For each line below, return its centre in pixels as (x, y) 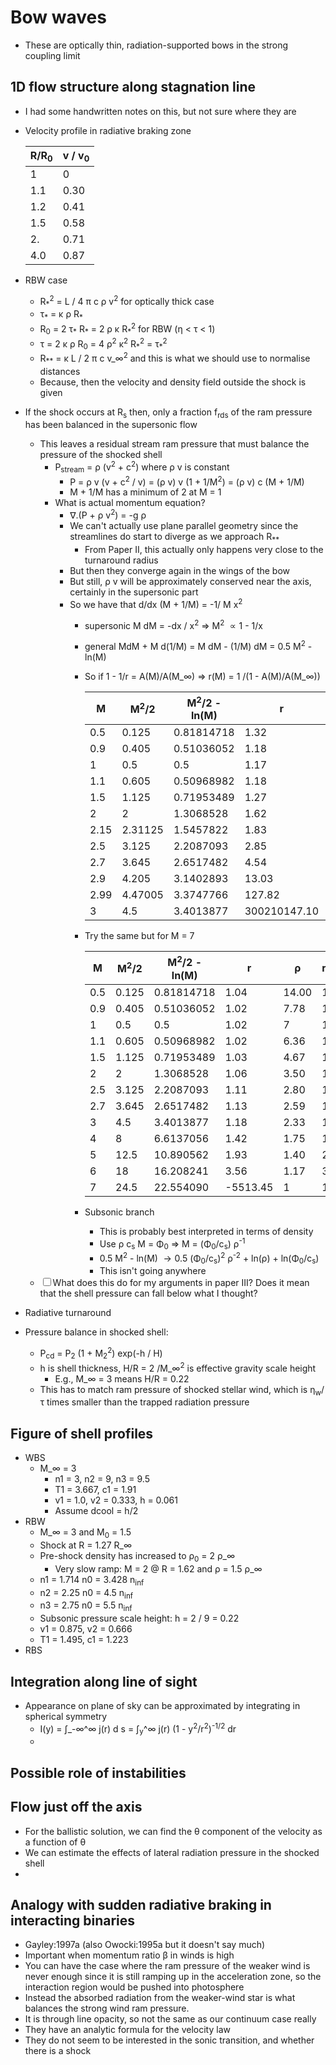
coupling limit (52, 55)
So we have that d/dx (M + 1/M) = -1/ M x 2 (156, 603)
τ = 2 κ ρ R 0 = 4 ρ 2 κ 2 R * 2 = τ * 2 (103, 344)
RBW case (46, 280)
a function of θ (55, 1842)
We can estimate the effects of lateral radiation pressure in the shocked (172, 1852)
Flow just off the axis (76, 1807)
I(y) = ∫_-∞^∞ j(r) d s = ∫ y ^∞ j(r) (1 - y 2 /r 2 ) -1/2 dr (138, 1729)
